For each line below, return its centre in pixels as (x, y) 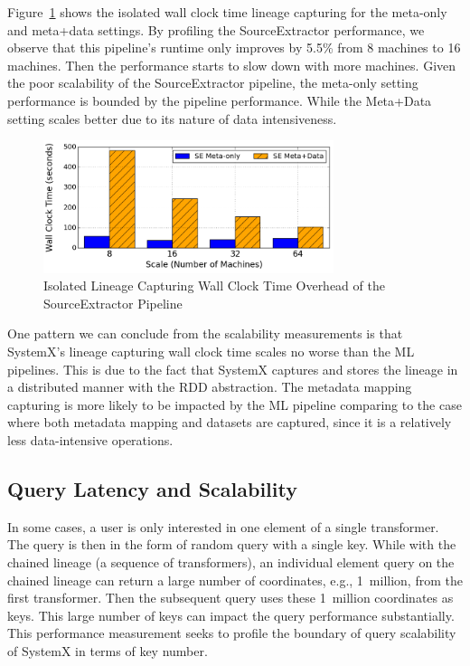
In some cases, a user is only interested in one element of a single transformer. (223, 526)
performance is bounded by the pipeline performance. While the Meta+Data (220, 100)
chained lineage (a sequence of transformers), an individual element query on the (231, 561)
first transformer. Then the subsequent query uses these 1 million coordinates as (230, 598)
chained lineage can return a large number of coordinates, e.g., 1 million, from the (235, 580)
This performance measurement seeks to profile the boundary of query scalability (232, 633)
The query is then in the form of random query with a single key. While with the (232, 544)
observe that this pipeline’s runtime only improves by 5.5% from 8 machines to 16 (234, 48)
